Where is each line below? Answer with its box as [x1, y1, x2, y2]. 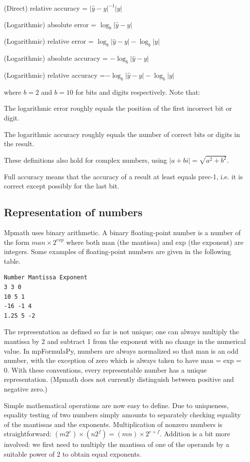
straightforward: [4, 428, 51, 439]
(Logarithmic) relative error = [4, 36, 94, 46]
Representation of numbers [4, 205, 143, 220]
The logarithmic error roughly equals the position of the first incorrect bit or [4, 103, 232, 113]
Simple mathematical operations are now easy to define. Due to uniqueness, [4, 400, 229, 410]
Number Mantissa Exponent [4, 274, 87, 281]
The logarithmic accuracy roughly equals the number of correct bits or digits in [4, 129, 240, 139]
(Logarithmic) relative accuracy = [4, 69, 105, 80]
